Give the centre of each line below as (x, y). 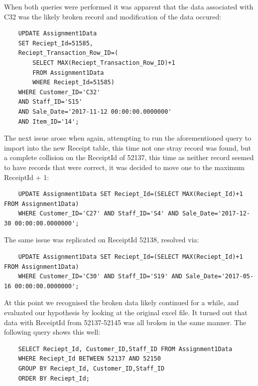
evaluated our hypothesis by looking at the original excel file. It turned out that (126, 312)
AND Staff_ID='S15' (50, 102)
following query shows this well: (52, 332)
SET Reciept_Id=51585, (56, 43)
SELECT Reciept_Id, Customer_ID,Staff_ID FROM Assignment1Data (125, 349)
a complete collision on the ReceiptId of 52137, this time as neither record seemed (129, 157)
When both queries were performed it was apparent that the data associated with (129, 6)
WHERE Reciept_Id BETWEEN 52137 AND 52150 (89, 359)
